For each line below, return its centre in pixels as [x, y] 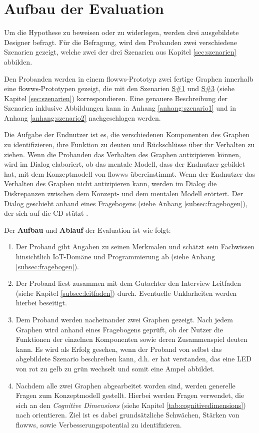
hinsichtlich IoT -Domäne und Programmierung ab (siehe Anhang [115, 256]
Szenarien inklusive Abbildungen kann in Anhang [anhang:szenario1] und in [120, 108]
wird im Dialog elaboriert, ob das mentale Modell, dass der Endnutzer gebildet [125, 164]
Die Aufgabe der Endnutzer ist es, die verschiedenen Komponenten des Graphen [127, 134]
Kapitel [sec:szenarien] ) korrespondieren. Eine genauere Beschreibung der [116, 98]
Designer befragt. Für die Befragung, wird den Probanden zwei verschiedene [121, 42]
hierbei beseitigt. [41, 303]
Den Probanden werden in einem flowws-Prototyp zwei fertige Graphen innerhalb [129, 78]
